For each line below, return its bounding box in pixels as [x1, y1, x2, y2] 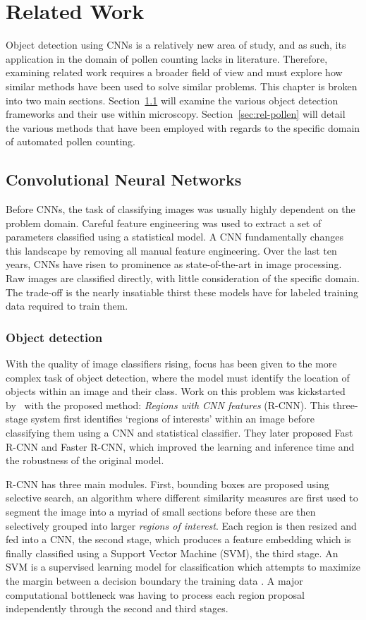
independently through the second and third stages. [6, 601, 228, 616]
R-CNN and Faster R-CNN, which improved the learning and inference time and [6, 439, 355, 454]
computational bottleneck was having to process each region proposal [6, 587, 305, 602]
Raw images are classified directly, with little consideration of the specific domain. [6, 271, 360, 286]
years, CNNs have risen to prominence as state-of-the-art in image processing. [6, 257, 342, 272]
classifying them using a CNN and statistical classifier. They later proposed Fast [6, 425, 353, 440]
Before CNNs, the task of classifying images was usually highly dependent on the [6, 202, 355, 217]
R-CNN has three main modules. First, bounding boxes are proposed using [6, 476, 329, 491]
